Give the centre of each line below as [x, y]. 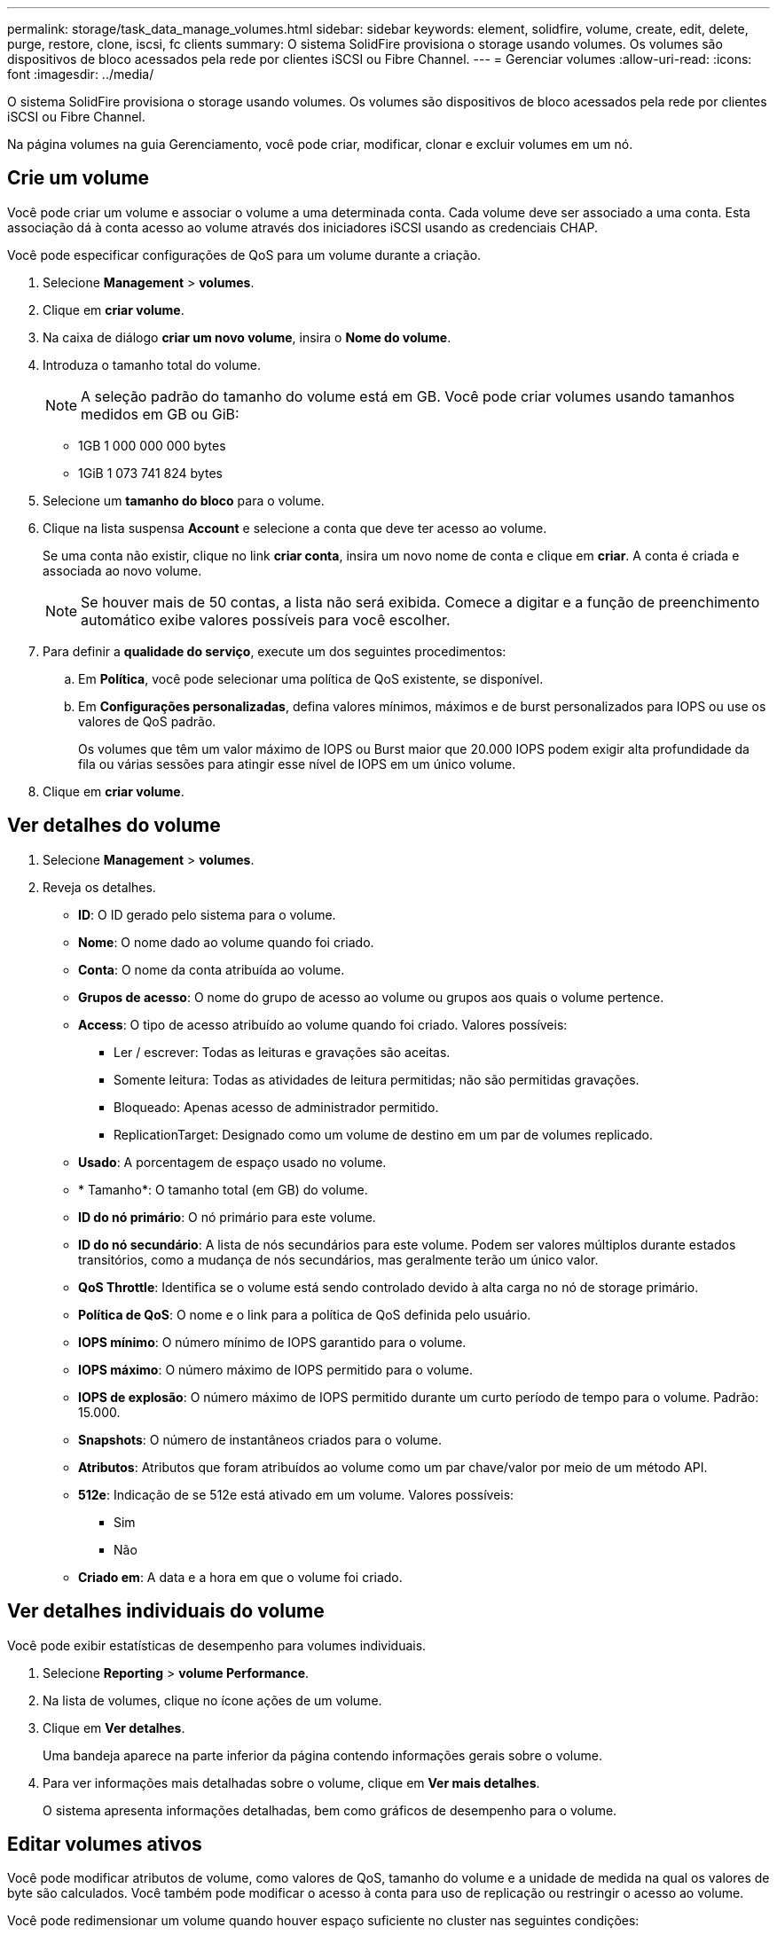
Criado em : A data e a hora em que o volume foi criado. [240, 1577]
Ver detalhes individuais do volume [166, 1611]
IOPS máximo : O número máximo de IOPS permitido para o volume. [276, 1369]
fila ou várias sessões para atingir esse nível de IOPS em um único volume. [297, 764]
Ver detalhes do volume [114, 826]
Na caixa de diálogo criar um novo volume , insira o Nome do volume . [247, 337]
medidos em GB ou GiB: [160, 414]
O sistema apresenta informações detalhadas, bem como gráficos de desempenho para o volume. [330, 1810]
